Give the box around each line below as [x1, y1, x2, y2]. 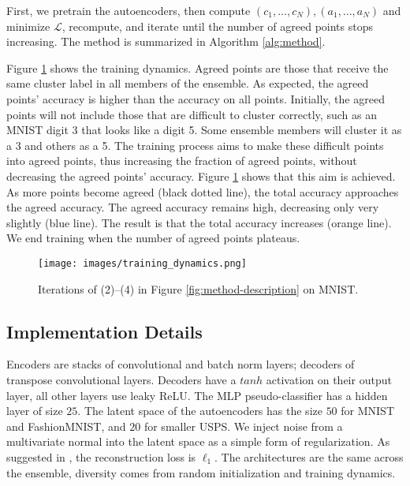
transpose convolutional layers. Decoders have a [6, 371, 237, 387]
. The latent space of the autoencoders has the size [77, 402, 322, 419]
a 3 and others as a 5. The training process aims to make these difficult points [6, 136, 384, 153]
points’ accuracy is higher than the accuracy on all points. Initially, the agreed [6, 90, 385, 107]
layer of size [6, 402, 63, 419]
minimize [6, 17, 50, 34]
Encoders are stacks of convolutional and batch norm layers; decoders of [6, 356, 355, 372]
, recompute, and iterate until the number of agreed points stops [61, 17, 374, 34]
